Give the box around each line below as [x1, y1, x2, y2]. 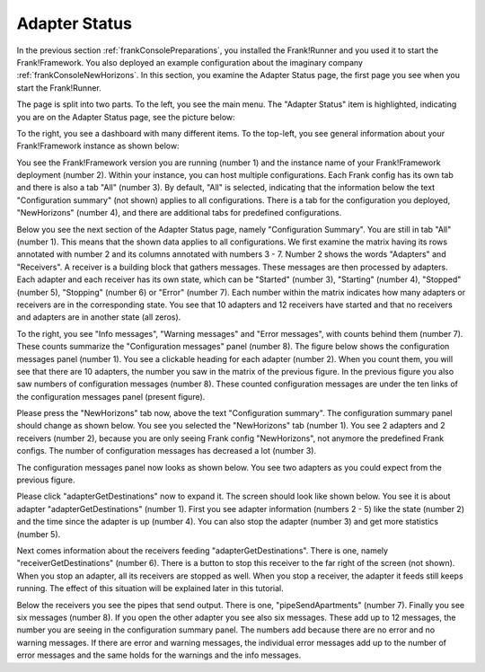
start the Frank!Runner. [16, 82, 102, 93]
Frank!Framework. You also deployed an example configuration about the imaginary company [16, 57, 364, 67]
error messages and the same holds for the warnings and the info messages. [16, 650, 302, 660]
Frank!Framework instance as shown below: [16, 140, 180, 152]
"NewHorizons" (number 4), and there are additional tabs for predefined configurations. [16, 208, 342, 218]
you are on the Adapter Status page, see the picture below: [16, 111, 235, 122]
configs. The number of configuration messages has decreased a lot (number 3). [16, 446, 317, 456]
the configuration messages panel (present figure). [16, 391, 206, 402]
